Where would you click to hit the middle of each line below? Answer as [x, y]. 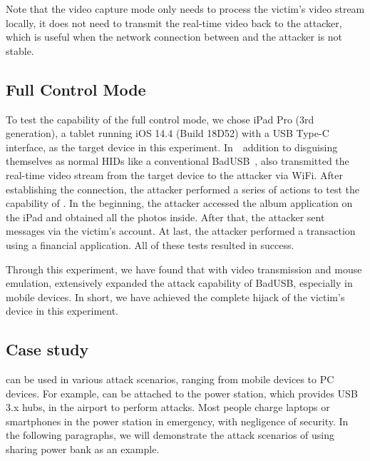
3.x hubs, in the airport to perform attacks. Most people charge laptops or [168, 407]
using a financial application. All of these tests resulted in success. [150, 244]
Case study [47, 349]
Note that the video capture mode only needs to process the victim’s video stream [185, 9]
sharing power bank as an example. [83, 449]
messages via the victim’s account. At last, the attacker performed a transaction [181, 231]
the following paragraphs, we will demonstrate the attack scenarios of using [170, 435]
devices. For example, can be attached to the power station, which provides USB [182, 393]
